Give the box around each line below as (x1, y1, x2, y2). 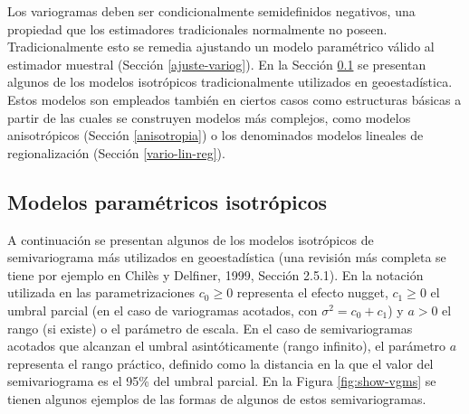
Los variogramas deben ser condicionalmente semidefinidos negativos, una (7, 2, 416, 20)
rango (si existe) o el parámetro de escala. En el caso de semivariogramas (7, 318, 413, 337)
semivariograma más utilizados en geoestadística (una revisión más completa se (7, 248, 446, 267)
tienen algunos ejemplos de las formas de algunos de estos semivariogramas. (7, 389, 426, 408)
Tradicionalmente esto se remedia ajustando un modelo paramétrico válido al (7, 37, 435, 56)
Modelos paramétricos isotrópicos (7, 187, 328, 215)
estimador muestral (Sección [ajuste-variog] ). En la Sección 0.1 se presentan (7, 54, 426, 73)
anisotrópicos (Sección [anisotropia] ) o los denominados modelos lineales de (7, 126, 424, 145)
